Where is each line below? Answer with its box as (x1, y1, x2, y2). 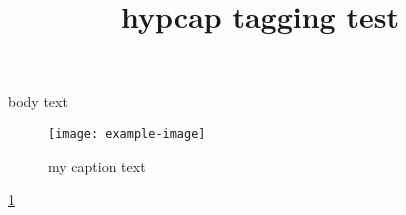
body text (8, 91, 68, 112)
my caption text (48, 155, 146, 176)
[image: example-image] (48, 126, 206, 141)
